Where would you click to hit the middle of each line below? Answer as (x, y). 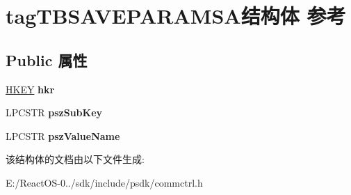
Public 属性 (47, 60)
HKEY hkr (30, 89)
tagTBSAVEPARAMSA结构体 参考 (176, 16)
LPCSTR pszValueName (63, 135)
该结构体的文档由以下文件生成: (75, 159)
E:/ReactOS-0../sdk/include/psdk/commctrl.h (104, 182)
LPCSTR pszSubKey (54, 112)
